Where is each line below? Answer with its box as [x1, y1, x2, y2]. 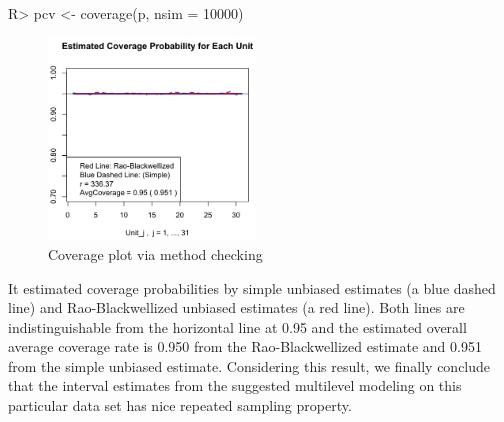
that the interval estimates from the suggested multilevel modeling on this [8, 375, 462, 396]
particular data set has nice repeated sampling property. [8, 395, 352, 416]
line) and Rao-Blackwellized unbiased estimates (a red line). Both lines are [8, 297, 465, 318]
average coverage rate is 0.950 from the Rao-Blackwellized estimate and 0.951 [8, 336, 482, 357]
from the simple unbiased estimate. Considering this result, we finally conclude [8, 355, 491, 376]
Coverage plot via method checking [48, 243, 263, 264]
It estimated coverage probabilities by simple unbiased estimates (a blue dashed [8, 277, 496, 298]
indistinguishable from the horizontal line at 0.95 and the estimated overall [8, 316, 467, 337]
